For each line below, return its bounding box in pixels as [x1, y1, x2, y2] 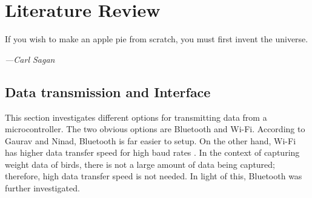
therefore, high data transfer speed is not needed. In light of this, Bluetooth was [5, 170, 302, 182]
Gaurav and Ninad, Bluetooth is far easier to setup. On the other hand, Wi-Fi [5, 134, 296, 147]
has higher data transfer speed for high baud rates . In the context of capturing [5, 146, 300, 159]
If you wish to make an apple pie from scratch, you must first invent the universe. [5, 33, 308, 45]
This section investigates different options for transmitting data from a [5, 110, 267, 123]
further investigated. [5, 182, 80, 194]
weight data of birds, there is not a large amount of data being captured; [5, 158, 275, 170]
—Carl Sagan [5, 53, 55, 65]
